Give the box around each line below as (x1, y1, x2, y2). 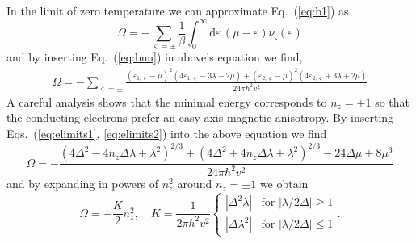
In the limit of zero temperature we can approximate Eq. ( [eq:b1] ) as (6, 2, 349, 19)
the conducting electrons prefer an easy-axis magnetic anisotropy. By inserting (6, 109, 394, 126)
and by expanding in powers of (6, 175, 158, 192)
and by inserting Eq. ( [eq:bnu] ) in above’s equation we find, (6, 48, 303, 65)
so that (375, 93, 410, 110)
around (177, 175, 212, 192)
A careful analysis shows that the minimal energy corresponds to (6, 93, 327, 110)
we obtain (259, 175, 309, 192)
